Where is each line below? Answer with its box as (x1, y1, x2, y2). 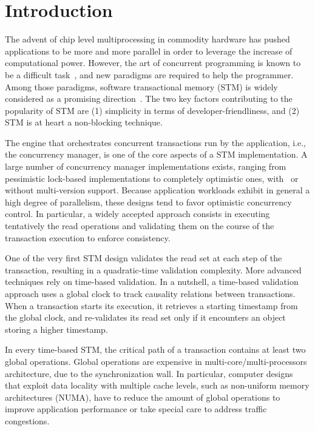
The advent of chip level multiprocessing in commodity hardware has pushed (5, 33, 290, 45)
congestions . (5, 414, 50, 427)
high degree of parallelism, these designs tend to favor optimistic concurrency (5, 195, 292, 208)
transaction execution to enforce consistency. (5, 231, 171, 244)
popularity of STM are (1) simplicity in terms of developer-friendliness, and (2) (5, 104, 300, 116)
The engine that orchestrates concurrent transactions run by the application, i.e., (5, 136, 307, 149)
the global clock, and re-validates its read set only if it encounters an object (5, 311, 286, 324)
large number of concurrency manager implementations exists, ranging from (5, 160, 286, 173)
